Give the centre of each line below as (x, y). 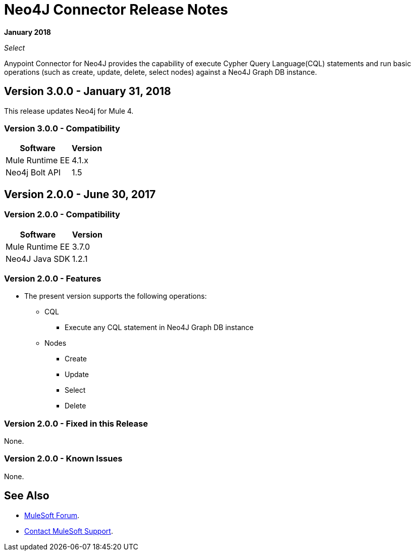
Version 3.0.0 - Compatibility (62, 128)
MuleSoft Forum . (52, 515)
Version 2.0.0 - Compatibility (62, 215)
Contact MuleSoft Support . (69, 531)
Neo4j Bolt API (33, 173)
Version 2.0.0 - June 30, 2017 (80, 194)
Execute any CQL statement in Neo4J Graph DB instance (159, 328)
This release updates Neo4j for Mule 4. (69, 111)
